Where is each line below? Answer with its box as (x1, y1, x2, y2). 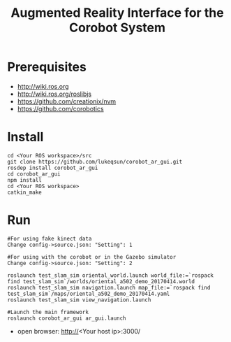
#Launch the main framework (7, 308, 89, 315)
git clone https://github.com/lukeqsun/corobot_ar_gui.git (7, 158, 183, 165)
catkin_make (7, 189, 42, 196)
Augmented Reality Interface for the (10, 5, 225, 21)
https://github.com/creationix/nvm (17, 97, 117, 106)
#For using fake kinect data (7, 235, 92, 242)
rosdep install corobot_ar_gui (7, 164, 98, 171)
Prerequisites (7, 59, 87, 75)
